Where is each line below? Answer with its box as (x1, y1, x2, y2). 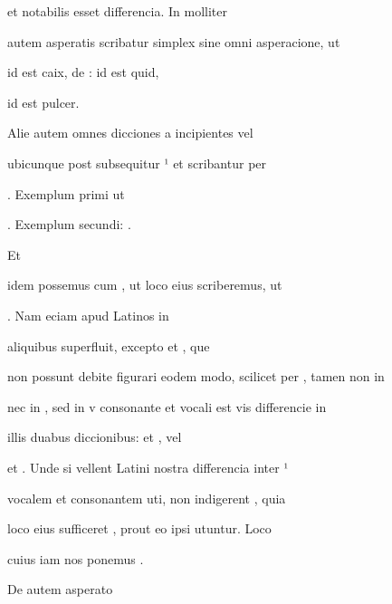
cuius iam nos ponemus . (7, 549, 144, 568)
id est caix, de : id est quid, (7, 62, 159, 81)
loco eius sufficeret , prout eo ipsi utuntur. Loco (7, 519, 272, 538)
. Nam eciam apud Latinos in (7, 305, 169, 324)
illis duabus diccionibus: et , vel (7, 427, 182, 446)
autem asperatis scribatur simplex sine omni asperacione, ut (7, 32, 340, 51)
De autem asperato (7, 580, 113, 599)
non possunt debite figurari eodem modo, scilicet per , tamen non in (7, 367, 385, 386)
